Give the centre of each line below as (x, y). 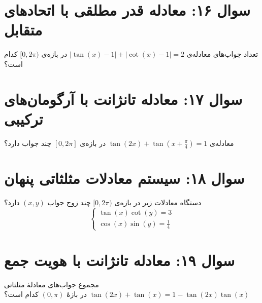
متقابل (23, 30)
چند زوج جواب (69, 202)
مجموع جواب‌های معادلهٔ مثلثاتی (52, 284)
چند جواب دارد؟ (28, 143)
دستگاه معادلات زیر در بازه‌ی (158, 202)
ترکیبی (24, 118)
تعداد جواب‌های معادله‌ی (222, 54)
